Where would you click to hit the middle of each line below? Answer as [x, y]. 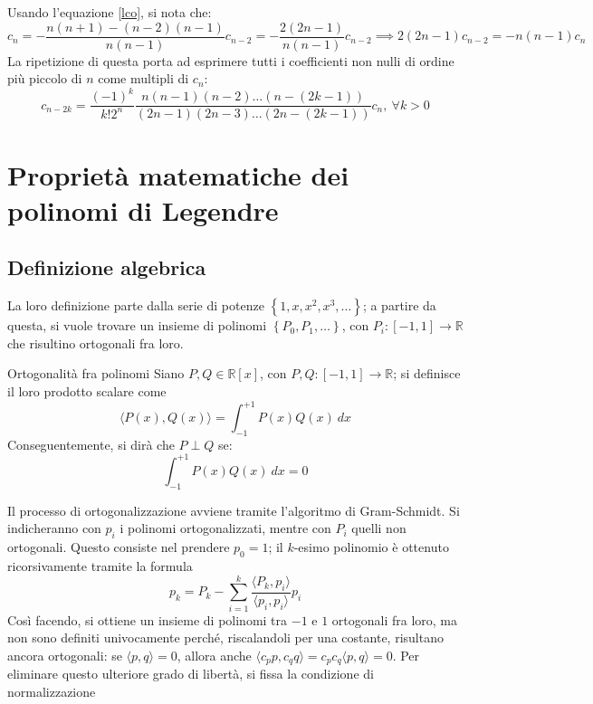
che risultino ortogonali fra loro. [96, 342]
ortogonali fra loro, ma [395, 619]
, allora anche [214, 655]
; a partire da [399, 305]
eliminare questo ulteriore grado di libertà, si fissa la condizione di [191, 674]
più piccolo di [45, 78]
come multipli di [143, 78]
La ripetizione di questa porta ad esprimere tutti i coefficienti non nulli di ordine [231, 60]
